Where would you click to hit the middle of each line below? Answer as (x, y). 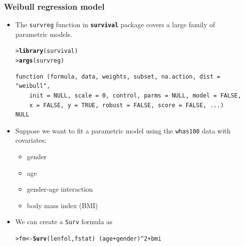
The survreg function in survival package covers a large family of (115, 25)
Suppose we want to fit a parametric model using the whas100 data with (123, 130)
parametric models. (44, 34)
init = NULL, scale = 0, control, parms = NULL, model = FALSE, (135, 95)
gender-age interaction (60, 189)
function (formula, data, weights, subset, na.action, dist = (118, 76)
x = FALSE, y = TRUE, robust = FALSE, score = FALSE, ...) (127, 105)
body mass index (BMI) (62, 205)
